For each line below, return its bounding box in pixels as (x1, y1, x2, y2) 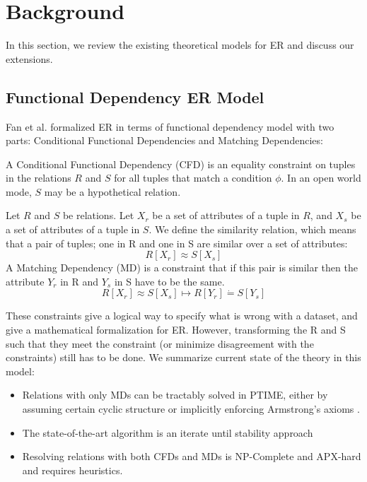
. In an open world (281, 170, 361, 185)
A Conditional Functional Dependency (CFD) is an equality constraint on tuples (6, 156, 356, 171)
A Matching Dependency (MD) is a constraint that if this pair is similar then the (6, 260, 358, 275)
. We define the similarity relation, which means (148, 222, 356, 237)
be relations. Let (62, 208, 134, 223)
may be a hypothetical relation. (44, 184, 181, 199)
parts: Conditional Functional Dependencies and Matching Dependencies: (6, 133, 323, 148)
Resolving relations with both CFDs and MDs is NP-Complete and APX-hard (22, 449, 361, 464)
